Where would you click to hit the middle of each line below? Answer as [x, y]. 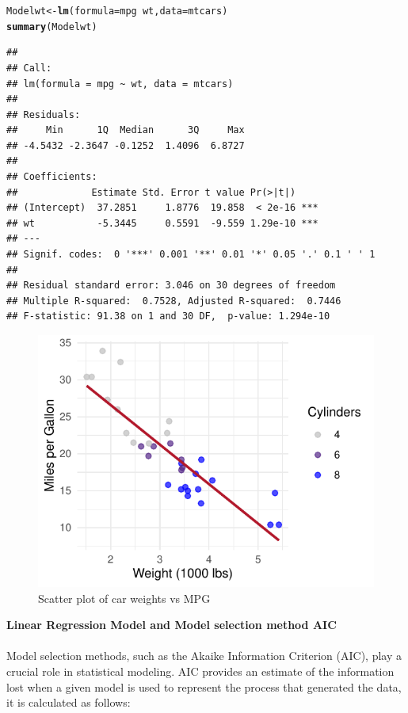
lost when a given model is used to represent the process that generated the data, [204, 686]
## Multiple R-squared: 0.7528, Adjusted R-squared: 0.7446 [174, 301]
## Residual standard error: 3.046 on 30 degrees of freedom [171, 286]
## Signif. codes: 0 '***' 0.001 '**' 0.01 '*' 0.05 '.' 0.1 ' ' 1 [191, 255]
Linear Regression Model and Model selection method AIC [172, 625]
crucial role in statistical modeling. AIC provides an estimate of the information [200, 671]
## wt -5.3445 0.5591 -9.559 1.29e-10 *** [162, 223]
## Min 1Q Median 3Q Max [126, 130]
